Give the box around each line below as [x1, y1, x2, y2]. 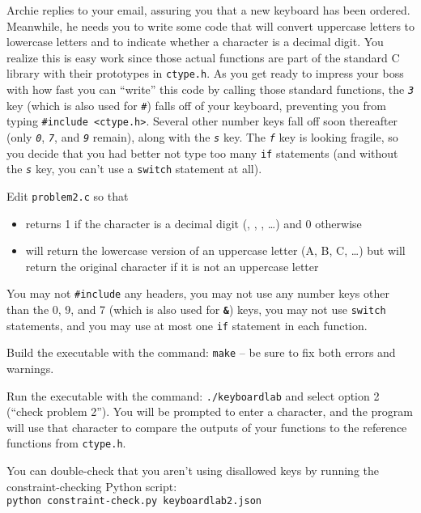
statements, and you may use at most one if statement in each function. [6, 316, 368, 333]
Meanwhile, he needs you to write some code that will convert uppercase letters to [6, 17, 415, 34]
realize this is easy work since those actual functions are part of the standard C [6, 49, 400, 66]
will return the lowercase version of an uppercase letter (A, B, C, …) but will [25, 242, 406, 259]
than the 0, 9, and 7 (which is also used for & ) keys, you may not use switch [6, 301, 386, 318]
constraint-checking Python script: [6, 477, 177, 494]
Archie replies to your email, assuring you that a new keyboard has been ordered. [6, 2, 410, 18]
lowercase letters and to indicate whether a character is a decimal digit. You [6, 33, 384, 50]
